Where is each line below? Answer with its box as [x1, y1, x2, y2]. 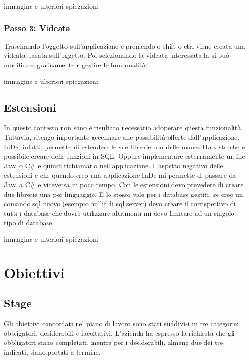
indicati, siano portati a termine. [4, 346, 101, 357]
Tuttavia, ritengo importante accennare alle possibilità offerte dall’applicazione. [4, 131, 240, 142]
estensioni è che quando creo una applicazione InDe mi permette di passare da [4, 170, 236, 180]
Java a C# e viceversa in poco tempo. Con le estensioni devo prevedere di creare [4, 179, 244, 189]
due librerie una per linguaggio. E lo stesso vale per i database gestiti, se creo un [4, 189, 243, 199]
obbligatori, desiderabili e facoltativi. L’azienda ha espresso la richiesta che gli [4, 327, 235, 338]
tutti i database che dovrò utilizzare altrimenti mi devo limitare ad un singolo [4, 208, 234, 218]
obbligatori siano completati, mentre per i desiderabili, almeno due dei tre [4, 337, 223, 347]
